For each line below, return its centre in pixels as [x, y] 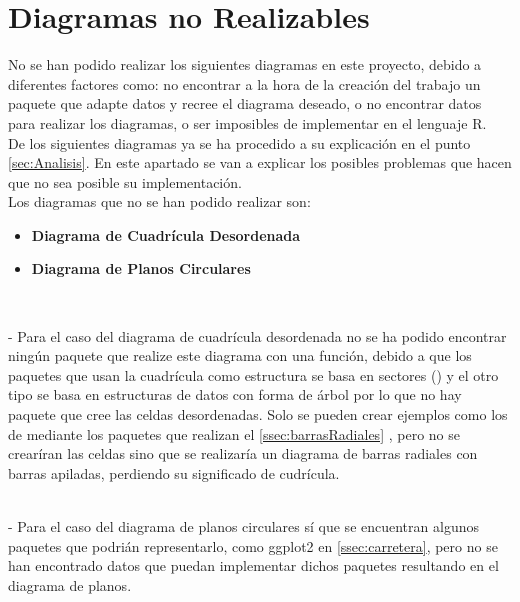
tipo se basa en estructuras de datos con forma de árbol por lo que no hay [235, 394]
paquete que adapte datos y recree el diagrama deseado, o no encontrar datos [245, 103]
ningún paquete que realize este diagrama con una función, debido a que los [240, 355]
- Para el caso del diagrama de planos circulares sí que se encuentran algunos [243, 526]
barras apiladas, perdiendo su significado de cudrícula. [174, 472]
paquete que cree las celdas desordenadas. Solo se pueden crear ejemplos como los [258, 414]
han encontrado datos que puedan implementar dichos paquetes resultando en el [253, 565]
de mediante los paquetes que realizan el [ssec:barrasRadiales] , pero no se [234, 433]
